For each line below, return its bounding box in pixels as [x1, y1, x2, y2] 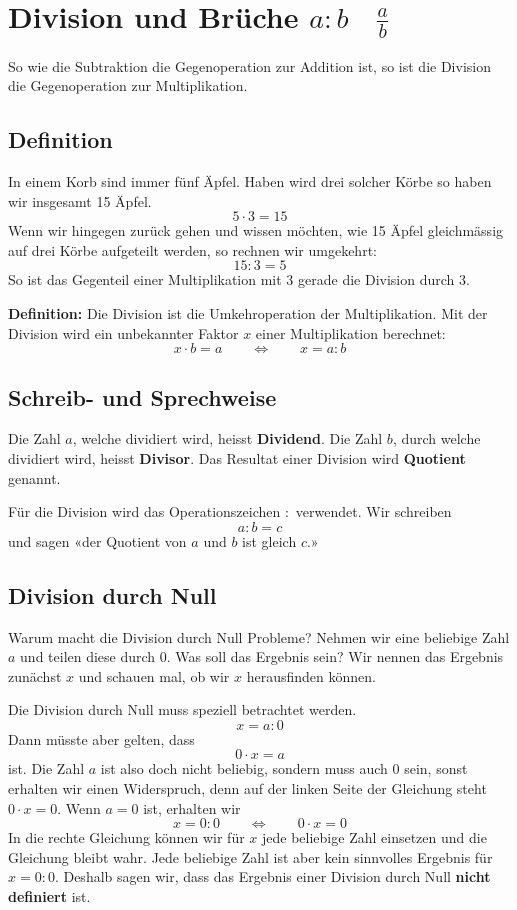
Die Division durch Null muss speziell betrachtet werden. [8, 699, 357, 720]
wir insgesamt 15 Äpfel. [8, 190, 152, 211]
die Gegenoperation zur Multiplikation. [8, 75, 248, 96]
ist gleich [242, 530, 297, 551]
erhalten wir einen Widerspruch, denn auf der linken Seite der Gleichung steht [8, 778, 487, 799]
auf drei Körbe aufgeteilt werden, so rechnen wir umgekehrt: [8, 239, 377, 260]
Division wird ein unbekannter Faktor [8, 322, 239, 343]
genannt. [8, 467, 61, 488]
